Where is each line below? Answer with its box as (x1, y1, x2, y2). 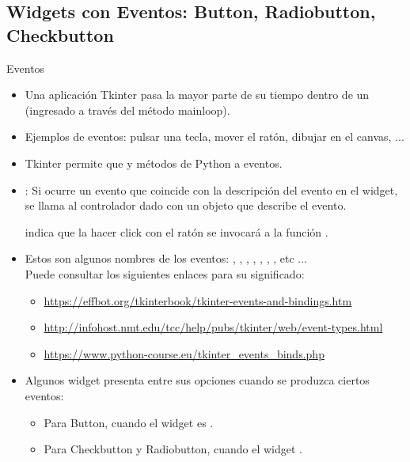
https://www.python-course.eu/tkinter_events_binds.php (44, 345, 325, 362)
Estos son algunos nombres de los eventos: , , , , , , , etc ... (25, 250, 307, 267)
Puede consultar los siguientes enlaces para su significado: (25, 265, 305, 282)
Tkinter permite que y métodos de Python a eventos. (25, 154, 283, 171)
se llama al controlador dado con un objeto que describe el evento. (25, 197, 347, 214)
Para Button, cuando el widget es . (44, 414, 214, 430)
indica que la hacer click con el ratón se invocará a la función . (25, 223, 328, 240)
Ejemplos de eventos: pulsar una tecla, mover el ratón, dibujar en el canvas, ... (25, 128, 404, 145)
